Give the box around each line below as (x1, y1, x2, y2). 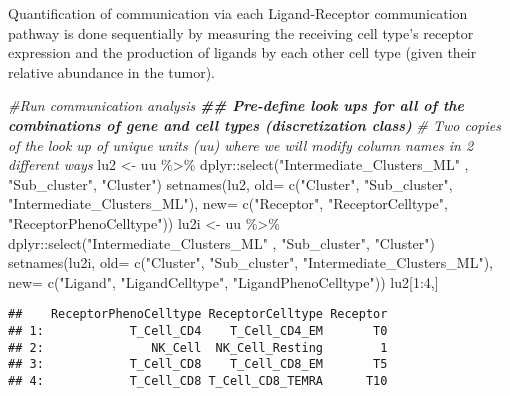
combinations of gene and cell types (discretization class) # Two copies (8, 114, 501, 135)
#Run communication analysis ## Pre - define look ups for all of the (8, 95, 465, 116)
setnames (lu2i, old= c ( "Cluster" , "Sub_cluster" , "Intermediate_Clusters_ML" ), (8, 252, 493, 273)
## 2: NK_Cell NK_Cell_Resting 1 (8, 340, 388, 355)
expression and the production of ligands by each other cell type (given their (8, 42, 477, 63)
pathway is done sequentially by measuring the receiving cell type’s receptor (8, 22, 474, 43)
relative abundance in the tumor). (8, 61, 215, 82)
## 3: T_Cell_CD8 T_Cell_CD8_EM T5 (8, 357, 388, 372)
